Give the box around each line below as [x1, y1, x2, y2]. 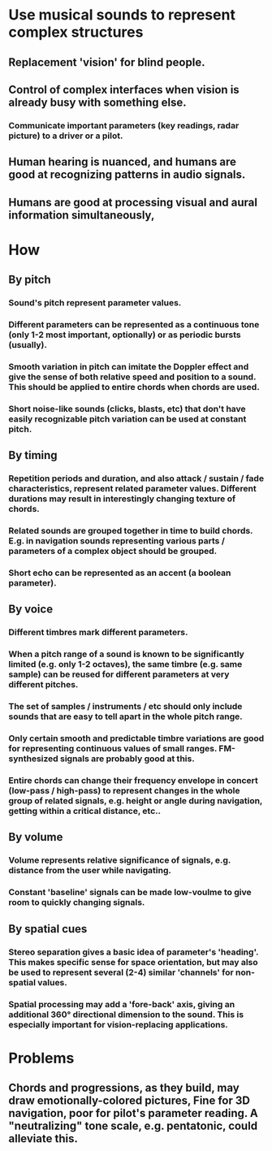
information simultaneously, [8, 208, 155, 222]
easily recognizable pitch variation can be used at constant [8, 413, 247, 424]
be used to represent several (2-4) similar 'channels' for [8, 967, 234, 978]
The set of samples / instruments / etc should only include [8, 701, 243, 712]
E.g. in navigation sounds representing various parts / [8, 535, 225, 547]
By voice [8, 603, 54, 617]
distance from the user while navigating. [8, 865, 172, 876]
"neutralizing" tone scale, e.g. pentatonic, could [8, 1119, 258, 1133]
